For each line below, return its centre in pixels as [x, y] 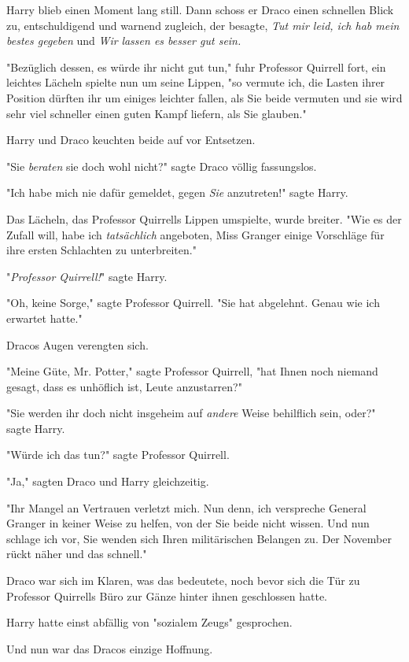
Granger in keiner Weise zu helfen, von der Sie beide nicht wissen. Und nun [188, 523]
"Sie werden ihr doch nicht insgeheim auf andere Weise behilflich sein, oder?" [191, 413]
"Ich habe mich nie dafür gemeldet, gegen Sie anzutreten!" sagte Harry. [177, 192]
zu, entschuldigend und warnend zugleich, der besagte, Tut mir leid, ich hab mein [203, 25]
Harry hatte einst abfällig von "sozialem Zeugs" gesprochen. [149, 622]
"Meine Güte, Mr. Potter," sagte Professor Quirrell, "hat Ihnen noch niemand [192, 371]
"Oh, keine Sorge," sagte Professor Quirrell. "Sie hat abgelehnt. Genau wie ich [193, 303]
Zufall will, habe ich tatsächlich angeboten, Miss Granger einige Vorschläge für [195, 234]
